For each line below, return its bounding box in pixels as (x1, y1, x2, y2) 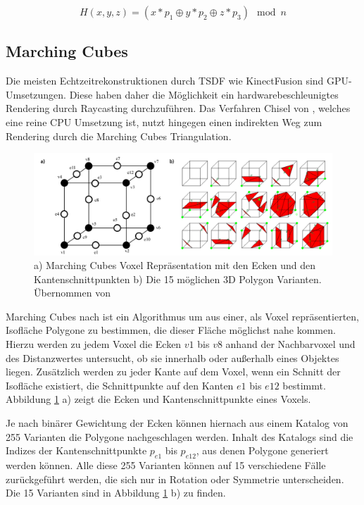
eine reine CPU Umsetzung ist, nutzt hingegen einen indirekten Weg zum (6, 114, 322, 129)
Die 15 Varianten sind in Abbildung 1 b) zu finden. (6, 485, 226, 500)
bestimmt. (282, 378, 326, 392)
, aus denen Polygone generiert (196, 443, 329, 458)
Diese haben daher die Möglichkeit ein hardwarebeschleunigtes (69, 87, 339, 101)
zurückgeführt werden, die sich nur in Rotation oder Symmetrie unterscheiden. (6, 471, 344, 486)
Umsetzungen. (6, 87, 67, 101)
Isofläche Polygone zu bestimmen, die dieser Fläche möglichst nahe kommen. (6, 323, 336, 337)
